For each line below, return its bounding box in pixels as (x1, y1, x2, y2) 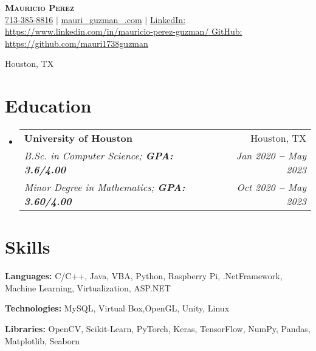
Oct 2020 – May (236, 180, 306, 195)
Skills (5, 234, 50, 259)
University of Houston (24, 131, 132, 145)
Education (5, 93, 92, 118)
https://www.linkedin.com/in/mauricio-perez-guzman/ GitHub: (5, 25, 242, 38)
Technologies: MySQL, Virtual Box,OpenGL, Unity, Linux (5, 302, 230, 315)
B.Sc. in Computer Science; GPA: (24, 148, 173, 163)
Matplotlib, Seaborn (5, 334, 80, 347)
